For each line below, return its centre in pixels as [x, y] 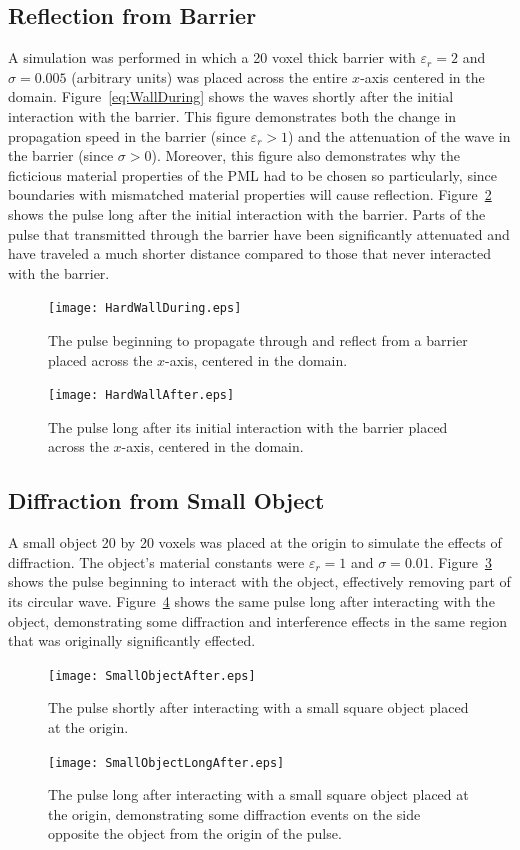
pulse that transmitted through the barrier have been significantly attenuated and [259, 233]
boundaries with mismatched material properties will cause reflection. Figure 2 [250, 194]
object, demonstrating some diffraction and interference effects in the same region [258, 620]
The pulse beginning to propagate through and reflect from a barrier [258, 339]
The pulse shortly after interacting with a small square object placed [258, 707]
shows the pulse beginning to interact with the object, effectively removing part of [259, 581]
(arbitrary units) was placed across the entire [209, 76]
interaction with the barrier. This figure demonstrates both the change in [232, 115]
